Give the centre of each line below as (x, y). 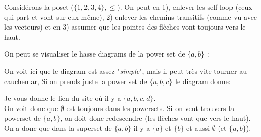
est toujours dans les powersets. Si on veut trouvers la (150, 108)
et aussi (198, 128)
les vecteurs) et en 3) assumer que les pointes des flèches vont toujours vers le (125, 27)
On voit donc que (31, 108)
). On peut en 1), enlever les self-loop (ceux (185, 7)
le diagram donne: (203, 81)
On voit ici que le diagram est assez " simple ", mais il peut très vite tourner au (126, 71)
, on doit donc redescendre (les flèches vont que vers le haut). (155, 118)
